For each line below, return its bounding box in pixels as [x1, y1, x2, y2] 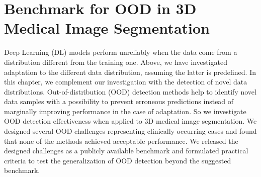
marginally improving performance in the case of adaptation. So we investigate [4, 106, 246, 116]
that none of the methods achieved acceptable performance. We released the [4, 135, 238, 146]
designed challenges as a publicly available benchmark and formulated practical [4, 145, 248, 156]
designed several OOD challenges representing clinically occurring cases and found [4, 126, 257, 136]
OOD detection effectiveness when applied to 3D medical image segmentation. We [4, 116, 257, 126]
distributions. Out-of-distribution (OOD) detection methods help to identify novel [4, 86, 256, 97]
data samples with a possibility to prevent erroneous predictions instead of [4, 96, 234, 107]
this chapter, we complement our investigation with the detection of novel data [4, 76, 247, 87]
